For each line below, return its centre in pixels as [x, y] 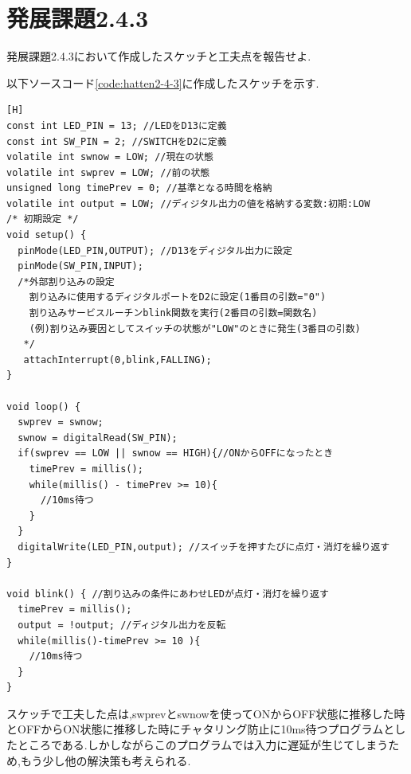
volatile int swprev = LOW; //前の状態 [108, 172]
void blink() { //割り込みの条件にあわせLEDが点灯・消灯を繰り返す [168, 594]
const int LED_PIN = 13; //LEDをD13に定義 [117, 125]
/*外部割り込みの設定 [66, 281]
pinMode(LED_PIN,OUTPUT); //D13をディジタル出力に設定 [155, 250]
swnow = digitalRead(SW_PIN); [98, 438]
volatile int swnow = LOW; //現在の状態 [110, 157]
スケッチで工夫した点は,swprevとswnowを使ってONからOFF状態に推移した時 [206, 713]
